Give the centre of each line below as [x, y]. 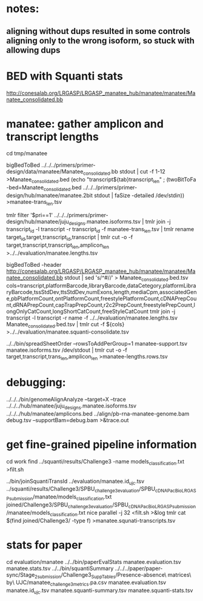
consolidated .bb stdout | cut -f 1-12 [124, 173]
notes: [23, 9]
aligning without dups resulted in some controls [98, 31]
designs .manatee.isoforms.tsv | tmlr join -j [120, 222]
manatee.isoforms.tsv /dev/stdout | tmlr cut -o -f [67, 350]
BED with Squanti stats [65, 76]
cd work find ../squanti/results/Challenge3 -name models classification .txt [95, 462]
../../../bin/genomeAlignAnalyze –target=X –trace [66, 400]
